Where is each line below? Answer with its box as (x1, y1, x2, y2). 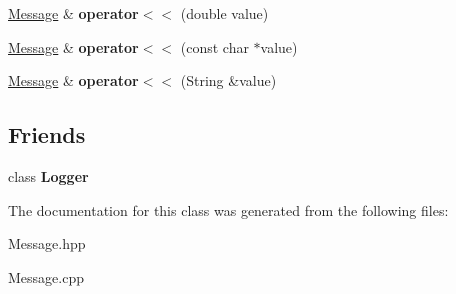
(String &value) (180, 70, 277, 91)
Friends (8, 119, 86, 150)
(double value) (180, 3, 269, 23)
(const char (180, 36, 249, 57)
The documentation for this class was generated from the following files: (8, 199, 449, 220)
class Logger (8, 165, 89, 186)
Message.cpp (8, 266, 84, 287)
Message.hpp (8, 233, 86, 254)
